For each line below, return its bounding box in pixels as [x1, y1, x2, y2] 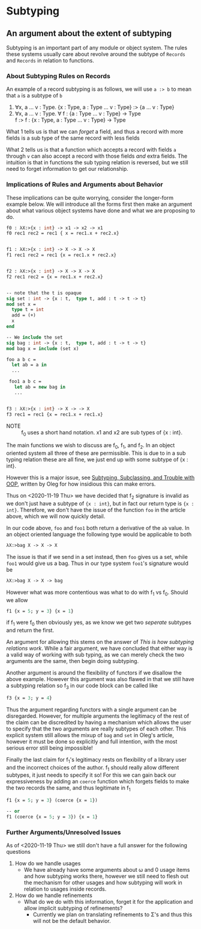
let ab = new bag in [14, 384, 66, 390]
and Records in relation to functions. [6, 57, 94, 64]
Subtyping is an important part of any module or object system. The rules [6, 44, 188, 51]
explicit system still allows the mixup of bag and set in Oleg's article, [6, 731, 174, 738]
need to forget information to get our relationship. [6, 165, 129, 173]
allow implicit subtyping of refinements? [23, 904, 123, 912]
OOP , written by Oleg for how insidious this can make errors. [6, 480, 156, 488]
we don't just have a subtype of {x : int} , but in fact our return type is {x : [6, 499, 194, 507]
